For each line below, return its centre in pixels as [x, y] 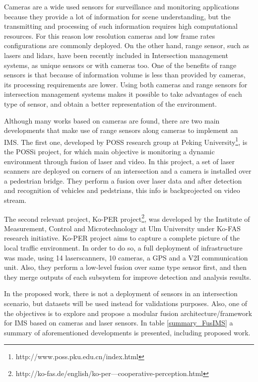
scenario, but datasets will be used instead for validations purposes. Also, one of [126, 303]
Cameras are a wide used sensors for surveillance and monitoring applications [122, 6]
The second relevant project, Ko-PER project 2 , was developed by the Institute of [127, 218]
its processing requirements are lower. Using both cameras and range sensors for [126, 84]
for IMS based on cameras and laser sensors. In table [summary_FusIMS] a [119, 323]
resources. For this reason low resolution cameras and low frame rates [110, 35]
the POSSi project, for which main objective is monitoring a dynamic [109, 151]
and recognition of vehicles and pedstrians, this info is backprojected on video [122, 190]
